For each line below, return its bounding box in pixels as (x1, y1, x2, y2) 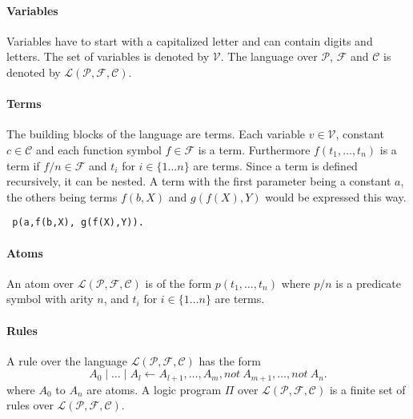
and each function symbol (35, 141, 162, 158)
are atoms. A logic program (86, 381, 222, 397)
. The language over (220, 48, 318, 65)
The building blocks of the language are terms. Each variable (6, 126, 306, 142)
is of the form (145, 274, 212, 291)
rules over (6, 397, 54, 413)
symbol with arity (6, 290, 94, 307)
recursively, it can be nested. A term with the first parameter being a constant (6, 173, 391, 190)
